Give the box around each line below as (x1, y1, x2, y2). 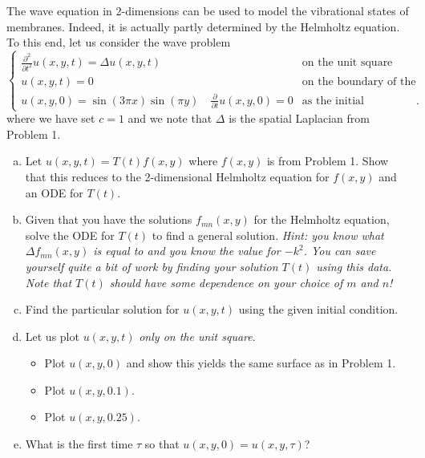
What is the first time (25, 436, 133, 452)
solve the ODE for (25, 226, 115, 243)
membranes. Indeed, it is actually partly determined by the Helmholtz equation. (6, 18, 400, 34)
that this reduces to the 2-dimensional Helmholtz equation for (25, 168, 330, 184)
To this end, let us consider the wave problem (6, 34, 231, 51)
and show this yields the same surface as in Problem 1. (126, 355, 396, 371)
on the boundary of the (302, 76, 416, 88)
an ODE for (25, 184, 83, 201)
